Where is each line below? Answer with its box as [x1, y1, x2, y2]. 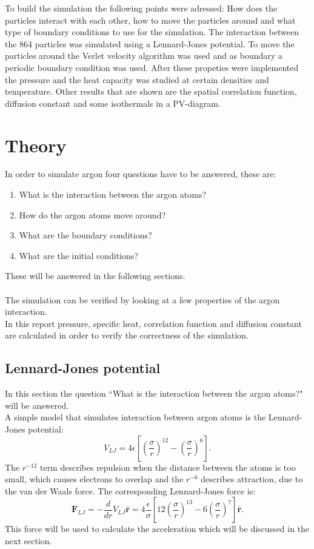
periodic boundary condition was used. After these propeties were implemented [5, 61, 299, 73]
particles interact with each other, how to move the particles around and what [5, 13, 296, 26]
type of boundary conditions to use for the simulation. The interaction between [5, 25, 299, 38]
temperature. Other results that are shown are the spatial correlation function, [5, 85, 297, 98]
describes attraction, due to [201, 473, 303, 485]
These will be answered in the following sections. [5, 269, 185, 282]
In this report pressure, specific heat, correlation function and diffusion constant [5, 317, 302, 329]
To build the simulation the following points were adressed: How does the [5, 2, 278, 14]
